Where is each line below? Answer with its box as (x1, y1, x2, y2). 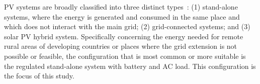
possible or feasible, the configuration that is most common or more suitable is (4, 50, 246, 61)
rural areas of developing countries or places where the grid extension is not (4, 41, 237, 51)
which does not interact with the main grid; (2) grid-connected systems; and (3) (4, 21, 250, 32)
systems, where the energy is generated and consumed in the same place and (4, 11, 240, 22)
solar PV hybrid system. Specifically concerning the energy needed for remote (4, 31, 243, 41)
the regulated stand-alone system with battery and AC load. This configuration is (4, 60, 256, 71)
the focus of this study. (4, 70, 74, 81)
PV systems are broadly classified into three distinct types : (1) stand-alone (4, 2, 238, 12)
